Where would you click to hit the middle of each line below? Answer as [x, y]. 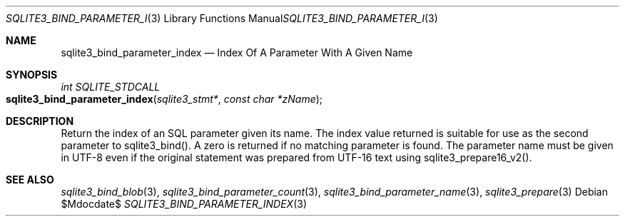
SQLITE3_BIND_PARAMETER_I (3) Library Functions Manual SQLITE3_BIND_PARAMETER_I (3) [222, 18]
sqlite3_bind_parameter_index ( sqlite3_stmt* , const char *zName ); [164, 99]
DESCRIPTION [40, 121]
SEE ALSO [30, 180]
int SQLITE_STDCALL [111, 87]
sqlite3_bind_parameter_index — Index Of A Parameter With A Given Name [237, 52]
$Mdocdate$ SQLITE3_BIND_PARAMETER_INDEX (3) [184, 204]
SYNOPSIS [32, 75]
